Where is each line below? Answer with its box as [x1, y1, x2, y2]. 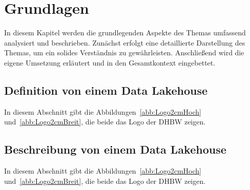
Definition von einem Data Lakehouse [4, 82, 208, 98]
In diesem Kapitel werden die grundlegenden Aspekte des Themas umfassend [4, 27, 246, 38]
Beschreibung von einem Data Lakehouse [4, 141, 226, 157]
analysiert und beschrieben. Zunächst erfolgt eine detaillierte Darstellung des [4, 37, 245, 48]
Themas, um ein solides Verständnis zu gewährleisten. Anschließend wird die [4, 47, 244, 58]
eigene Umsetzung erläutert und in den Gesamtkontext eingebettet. [4, 57, 216, 68]
